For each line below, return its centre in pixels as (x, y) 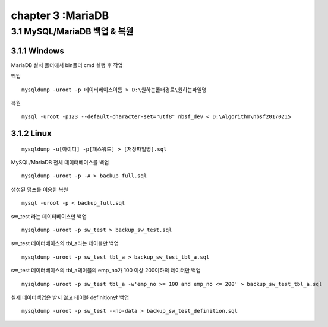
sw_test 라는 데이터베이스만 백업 (49, 216)
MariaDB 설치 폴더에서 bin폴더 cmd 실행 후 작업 (67, 65)
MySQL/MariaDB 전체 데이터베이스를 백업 (60, 163)
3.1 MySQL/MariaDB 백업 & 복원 (72, 31)
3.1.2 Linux (31, 134)
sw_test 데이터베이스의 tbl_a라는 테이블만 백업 (65, 243)
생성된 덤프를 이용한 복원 (40, 189)
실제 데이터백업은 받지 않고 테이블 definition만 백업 (70, 297)
